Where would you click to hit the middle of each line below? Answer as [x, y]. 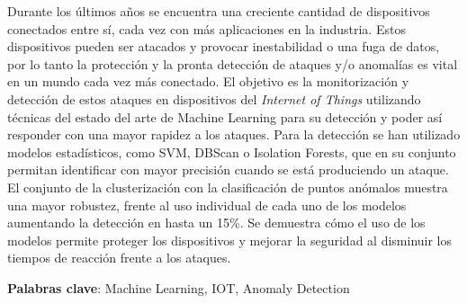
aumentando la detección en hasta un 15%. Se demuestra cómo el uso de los [216, 223]
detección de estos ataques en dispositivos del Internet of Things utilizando [214, 98]
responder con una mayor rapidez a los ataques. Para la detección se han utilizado [234, 134]
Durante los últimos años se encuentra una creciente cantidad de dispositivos [219, 11]
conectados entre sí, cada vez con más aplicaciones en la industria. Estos [207, 28]
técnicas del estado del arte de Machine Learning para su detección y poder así [225, 116]
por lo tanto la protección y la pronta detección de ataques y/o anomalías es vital [233, 63]
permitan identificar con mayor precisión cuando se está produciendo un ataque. [228, 169]
